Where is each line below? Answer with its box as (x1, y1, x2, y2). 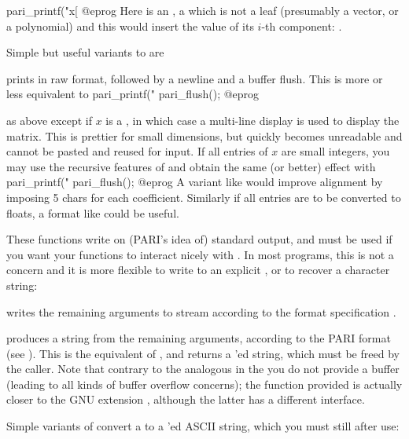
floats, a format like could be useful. (6, 204, 179, 221)
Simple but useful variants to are (6, 44, 164, 60)
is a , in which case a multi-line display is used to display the (105, 112, 400, 128)
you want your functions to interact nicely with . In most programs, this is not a (6, 246, 394, 262)
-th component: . (261, 17, 342, 34)
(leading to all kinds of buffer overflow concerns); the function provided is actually (6, 375, 403, 392)
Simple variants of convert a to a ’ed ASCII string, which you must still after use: (6, 418, 400, 434)
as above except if (6, 112, 92, 128)
